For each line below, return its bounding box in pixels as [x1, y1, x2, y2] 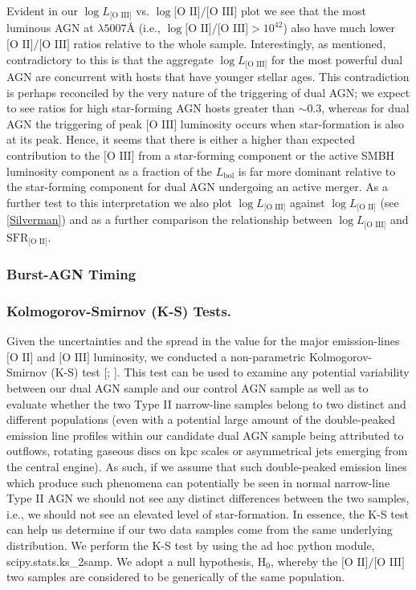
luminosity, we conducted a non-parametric [93, 348, 306, 364]
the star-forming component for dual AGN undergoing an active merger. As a [6, 178, 388, 195]
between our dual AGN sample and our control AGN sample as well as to [6, 380, 369, 397]
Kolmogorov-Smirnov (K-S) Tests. [6, 300, 232, 320]
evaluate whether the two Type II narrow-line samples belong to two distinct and [6, 395, 406, 412]
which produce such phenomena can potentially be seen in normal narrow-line [6, 474, 390, 490]
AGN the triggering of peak [6, 115, 142, 132]
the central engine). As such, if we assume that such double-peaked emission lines [6, 458, 407, 475]
